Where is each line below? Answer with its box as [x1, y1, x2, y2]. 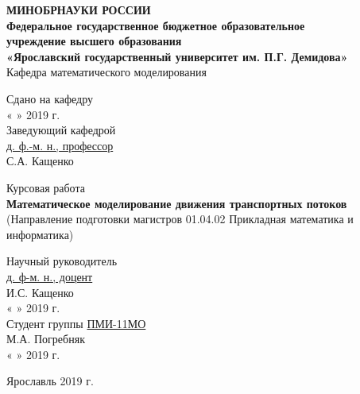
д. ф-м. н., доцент [6, 268, 93, 284]
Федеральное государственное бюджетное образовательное [6, 17, 305, 33]
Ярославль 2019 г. [6, 373, 94, 389]
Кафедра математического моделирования [6, 64, 207, 80]
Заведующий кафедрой [6, 122, 116, 138]
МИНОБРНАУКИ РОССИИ [6, 2, 151, 17]
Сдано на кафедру [6, 90, 94, 106]
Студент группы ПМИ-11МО [6, 315, 146, 331]
